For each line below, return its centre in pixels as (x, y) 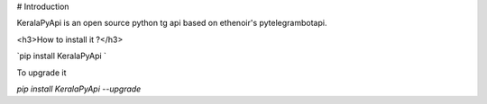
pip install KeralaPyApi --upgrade (79, 89)
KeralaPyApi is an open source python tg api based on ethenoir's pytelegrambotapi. (172, 23)
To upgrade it (41, 73)
